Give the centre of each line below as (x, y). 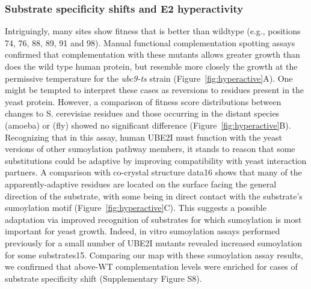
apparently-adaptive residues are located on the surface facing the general (141, 184)
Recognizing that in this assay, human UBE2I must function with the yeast (144, 137)
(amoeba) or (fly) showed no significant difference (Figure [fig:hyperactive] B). (148, 125)
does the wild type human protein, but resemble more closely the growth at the (151, 66)
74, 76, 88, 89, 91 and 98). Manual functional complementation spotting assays (150, 42)
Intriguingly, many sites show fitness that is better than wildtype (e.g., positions (153, 31)
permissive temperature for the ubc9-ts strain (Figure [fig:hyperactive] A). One (149, 78)
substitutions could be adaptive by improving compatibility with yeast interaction (156, 160)
